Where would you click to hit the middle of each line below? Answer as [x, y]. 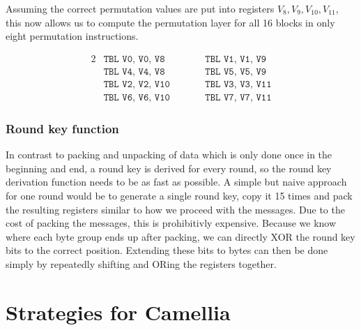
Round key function [62, 128]
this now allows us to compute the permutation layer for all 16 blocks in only [170, 22]
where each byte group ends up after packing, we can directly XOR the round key [180, 236]
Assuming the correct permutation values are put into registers [140, 8]
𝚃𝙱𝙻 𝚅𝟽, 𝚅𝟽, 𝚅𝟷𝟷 [238, 97]
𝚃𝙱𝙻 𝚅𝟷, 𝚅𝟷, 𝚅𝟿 [236, 59]
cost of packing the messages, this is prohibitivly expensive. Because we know [171, 223]
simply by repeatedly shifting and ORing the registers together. [141, 263]
